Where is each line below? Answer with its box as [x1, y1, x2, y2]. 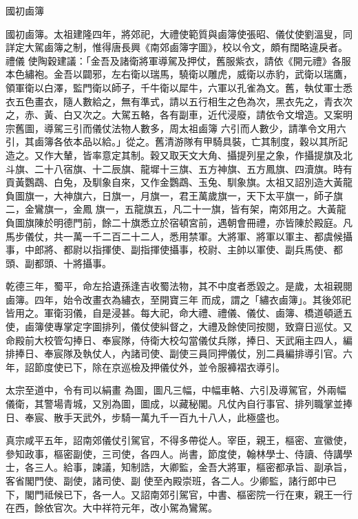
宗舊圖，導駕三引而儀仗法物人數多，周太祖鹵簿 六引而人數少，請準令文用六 [6, 120, 346, 135]
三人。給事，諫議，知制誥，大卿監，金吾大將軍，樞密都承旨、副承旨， [34, 460, 352, 474]
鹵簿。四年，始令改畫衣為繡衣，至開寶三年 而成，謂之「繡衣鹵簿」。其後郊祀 [6, 292, 351, 306]
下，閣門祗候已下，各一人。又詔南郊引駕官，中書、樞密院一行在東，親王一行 [6, 487, 352, 501]
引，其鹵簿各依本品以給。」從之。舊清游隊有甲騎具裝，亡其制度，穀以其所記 [6, 134, 348, 149]
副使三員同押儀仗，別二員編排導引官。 [169, 346, 343, 361]
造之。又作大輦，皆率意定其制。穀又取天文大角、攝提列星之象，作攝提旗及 [6, 147, 343, 162]
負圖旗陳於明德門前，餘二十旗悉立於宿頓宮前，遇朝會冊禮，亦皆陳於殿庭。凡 [6, 215, 352, 229]
